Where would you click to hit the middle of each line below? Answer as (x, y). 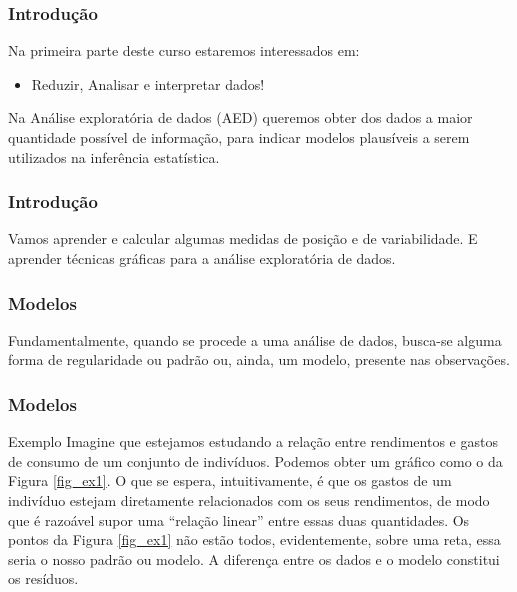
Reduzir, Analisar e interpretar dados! (148, 83)
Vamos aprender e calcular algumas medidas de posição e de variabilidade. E (243, 238)
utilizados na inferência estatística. (114, 156)
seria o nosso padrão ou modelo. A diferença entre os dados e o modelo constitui (254, 558)
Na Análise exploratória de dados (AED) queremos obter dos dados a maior (240, 117)
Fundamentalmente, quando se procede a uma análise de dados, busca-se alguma (255, 339)
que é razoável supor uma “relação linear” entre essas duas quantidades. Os (239, 519)
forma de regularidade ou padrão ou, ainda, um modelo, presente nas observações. (259, 359)
